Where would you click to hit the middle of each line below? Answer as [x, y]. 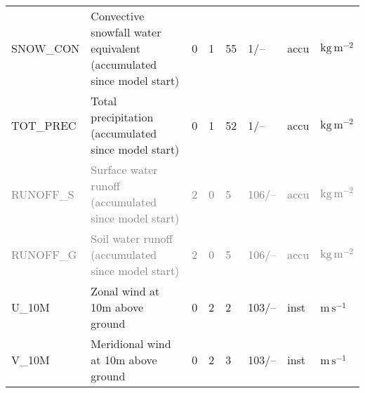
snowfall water [126, 32]
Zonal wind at [125, 291]
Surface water [124, 169]
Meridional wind [131, 344]
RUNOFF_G [44, 254]
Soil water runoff [132, 238]
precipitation [122, 117]
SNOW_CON [46, 48]
